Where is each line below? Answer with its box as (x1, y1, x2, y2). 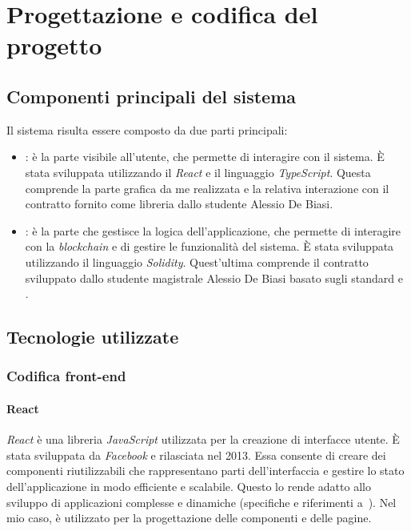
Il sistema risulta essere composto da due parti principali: (6, 121, 288, 138)
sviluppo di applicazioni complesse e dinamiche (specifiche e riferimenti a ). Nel (6, 493, 397, 510)
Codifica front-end (6, 366, 126, 386)
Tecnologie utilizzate (6, 324, 179, 349)
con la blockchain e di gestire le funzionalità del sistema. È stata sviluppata (25, 238, 394, 255)
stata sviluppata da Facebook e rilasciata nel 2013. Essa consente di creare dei (6, 446, 386, 463)
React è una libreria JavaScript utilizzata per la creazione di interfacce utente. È (6, 431, 400, 448)
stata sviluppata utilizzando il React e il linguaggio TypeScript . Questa (25, 163, 371, 180)
